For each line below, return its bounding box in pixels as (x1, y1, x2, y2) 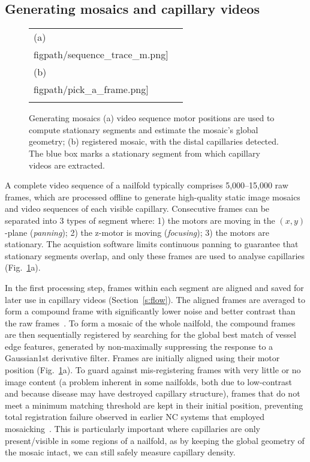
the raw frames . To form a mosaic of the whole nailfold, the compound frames (5, 316, 296, 329)
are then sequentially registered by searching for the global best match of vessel (5, 328, 296, 341)
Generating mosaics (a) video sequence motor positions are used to (29, 112, 275, 124)
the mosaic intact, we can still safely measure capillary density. (5, 446, 236, 458)
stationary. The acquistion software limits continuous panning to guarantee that (5, 238, 299, 250)
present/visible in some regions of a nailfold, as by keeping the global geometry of (5, 434, 305, 446)
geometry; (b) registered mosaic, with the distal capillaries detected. (29, 135, 279, 148)
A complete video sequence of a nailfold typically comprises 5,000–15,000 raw (5, 179, 288, 191)
